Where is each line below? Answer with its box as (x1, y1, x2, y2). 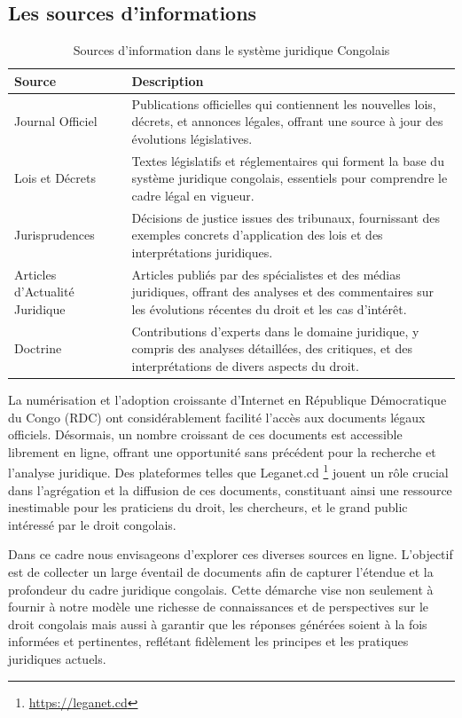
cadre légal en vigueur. (131, 185, 254, 204)
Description (131, 71, 204, 90)
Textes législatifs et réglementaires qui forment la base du (131, 151, 444, 170)
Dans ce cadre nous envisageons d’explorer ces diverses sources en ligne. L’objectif (8, 545, 453, 564)
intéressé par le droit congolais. (8, 515, 176, 533)
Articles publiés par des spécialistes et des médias (131, 264, 401, 283)
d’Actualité (14, 282, 74, 301)
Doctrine (14, 339, 62, 358)
